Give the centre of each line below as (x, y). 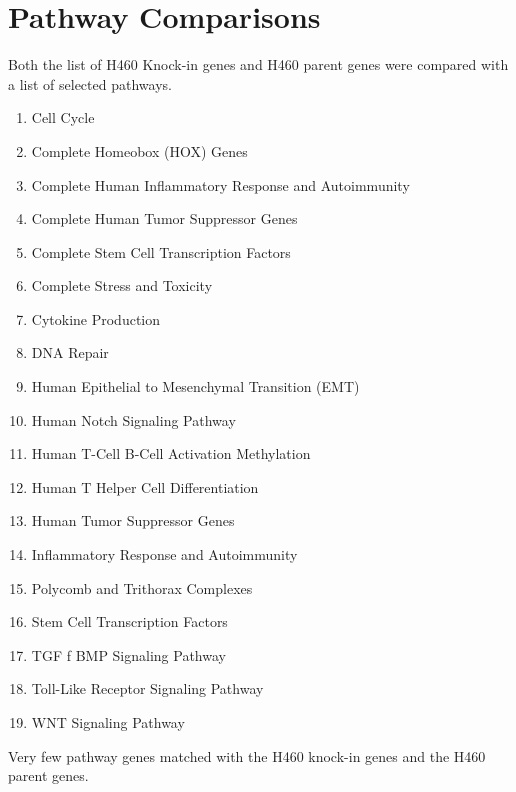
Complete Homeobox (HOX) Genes (139, 150)
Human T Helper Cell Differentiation (145, 486)
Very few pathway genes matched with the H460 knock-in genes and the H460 (247, 755)
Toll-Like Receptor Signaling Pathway (147, 688)
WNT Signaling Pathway (108, 722)
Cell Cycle (63, 117)
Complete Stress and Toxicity (122, 285)
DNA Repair (70, 352)
